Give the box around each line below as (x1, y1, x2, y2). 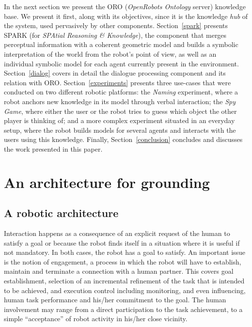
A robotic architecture (4, 205, 119, 220)
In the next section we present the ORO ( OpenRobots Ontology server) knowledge (4, 1, 246, 11)
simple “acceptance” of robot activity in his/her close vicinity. (4, 313, 188, 324)
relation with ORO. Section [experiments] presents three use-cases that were (4, 77, 231, 87)
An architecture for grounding (4, 172, 210, 192)
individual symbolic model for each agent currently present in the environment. (4, 58, 239, 68)
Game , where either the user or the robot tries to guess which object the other (4, 106, 237, 116)
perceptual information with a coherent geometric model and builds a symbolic (4, 39, 238, 49)
